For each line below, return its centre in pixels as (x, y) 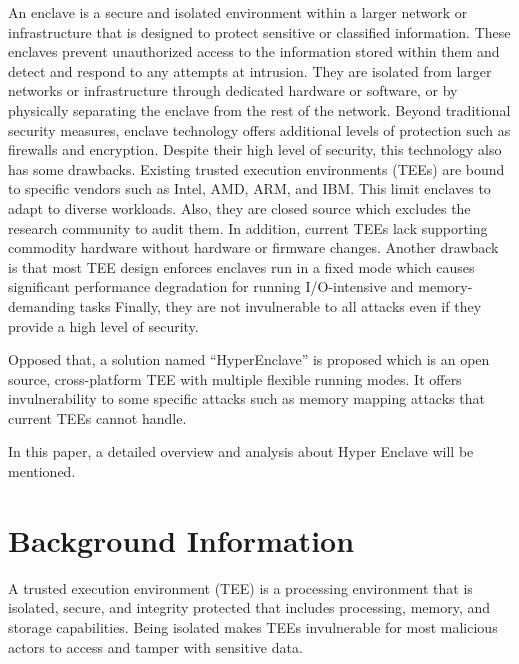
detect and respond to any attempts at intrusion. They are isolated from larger (250, 70)
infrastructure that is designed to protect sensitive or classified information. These (259, 31)
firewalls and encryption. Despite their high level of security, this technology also (255, 149)
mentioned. (42, 471)
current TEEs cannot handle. (97, 417)
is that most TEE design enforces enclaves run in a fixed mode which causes (241, 266)
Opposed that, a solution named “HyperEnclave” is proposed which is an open (249, 359)
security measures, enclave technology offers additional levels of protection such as (259, 129)
